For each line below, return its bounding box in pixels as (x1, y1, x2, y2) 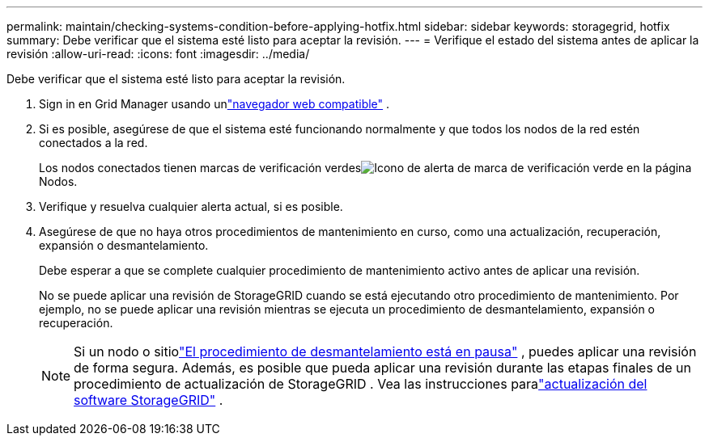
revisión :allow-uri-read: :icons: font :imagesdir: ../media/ (6, 47, 310, 61)
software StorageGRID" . (74, 392, 223, 408)
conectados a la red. (39, 136, 148, 149)
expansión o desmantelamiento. (39, 238, 209, 252)
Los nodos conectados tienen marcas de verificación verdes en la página (39, 161, 692, 175)
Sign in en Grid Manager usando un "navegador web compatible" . (39, 97, 390, 111)
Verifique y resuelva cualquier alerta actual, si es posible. (39, 200, 343, 213)
